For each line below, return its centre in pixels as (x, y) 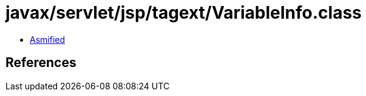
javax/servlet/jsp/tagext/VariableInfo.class (184, 13)
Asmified (48, 39)
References (41, 63)
